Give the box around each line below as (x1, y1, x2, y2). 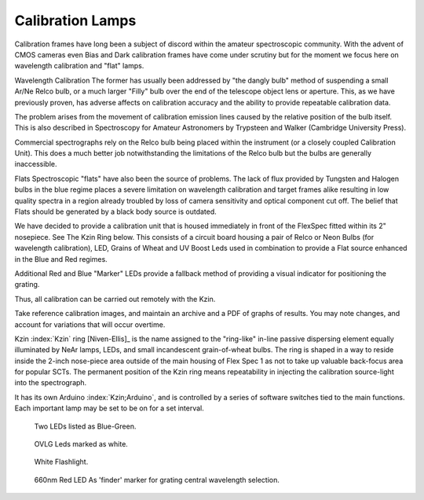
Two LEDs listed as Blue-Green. (34, 421, 137, 431)
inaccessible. (14, 160, 58, 169)
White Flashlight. (34, 457, 89, 467)
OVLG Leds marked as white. (34, 439, 129, 449)
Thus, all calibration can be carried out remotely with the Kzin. (14, 294, 216, 303)
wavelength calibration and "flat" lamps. (14, 61, 144, 71)
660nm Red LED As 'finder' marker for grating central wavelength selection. (34, 475, 280, 484)
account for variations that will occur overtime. (14, 319, 166, 329)
